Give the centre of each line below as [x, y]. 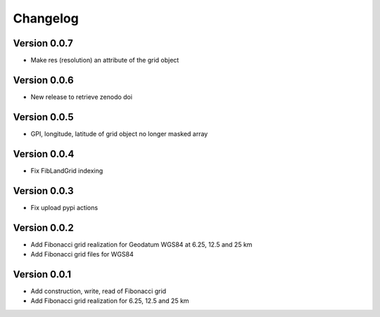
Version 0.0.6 [43, 80]
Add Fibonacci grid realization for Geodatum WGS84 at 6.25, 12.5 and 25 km [141, 244]
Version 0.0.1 [42, 274]
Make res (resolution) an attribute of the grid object [105, 60]
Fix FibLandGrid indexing [67, 170]
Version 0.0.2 [43, 227]
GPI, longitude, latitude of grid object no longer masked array [119, 134]
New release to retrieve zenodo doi [82, 97]
